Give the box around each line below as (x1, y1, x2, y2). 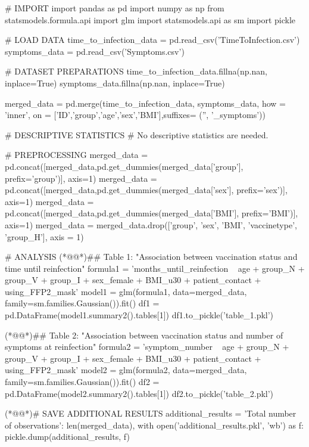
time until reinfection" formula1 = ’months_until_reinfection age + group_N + (5, 262, 305, 274)
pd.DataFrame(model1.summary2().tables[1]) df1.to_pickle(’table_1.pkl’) (5, 309, 274, 321)
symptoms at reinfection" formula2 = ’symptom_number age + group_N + (5, 340, 289, 353)
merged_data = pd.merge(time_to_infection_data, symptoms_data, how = (5, 97, 286, 109)
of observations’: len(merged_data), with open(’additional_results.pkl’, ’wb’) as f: (5, 418, 304, 431)
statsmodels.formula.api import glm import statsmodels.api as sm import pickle (5, 13, 296, 26)
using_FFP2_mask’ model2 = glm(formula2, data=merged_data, (5, 364, 247, 376)
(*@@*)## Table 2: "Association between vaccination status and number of (5, 328, 283, 341)
